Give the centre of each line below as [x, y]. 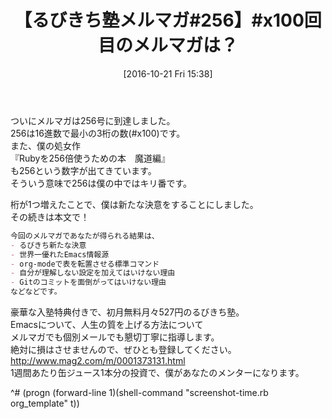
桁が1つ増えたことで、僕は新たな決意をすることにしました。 [134, 204]
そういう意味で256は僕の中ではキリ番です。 [101, 183]
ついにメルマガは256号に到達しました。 [93, 120]
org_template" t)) [45, 403]
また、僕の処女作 [45, 145]
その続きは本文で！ [50, 217]
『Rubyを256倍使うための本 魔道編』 [90, 158]
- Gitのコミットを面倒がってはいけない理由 [88, 282]
